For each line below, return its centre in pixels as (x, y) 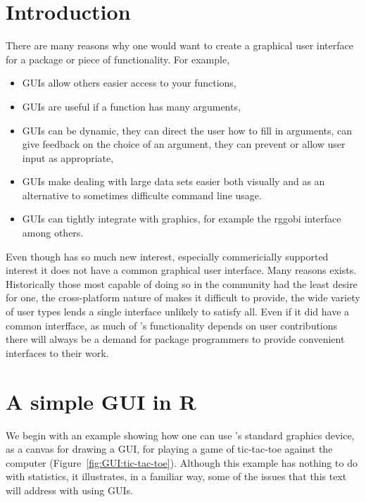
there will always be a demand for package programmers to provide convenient (175, 339)
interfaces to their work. (57, 352)
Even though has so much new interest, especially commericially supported (167, 256)
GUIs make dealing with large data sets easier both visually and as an (173, 181)
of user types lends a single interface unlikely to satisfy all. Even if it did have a (178, 312)
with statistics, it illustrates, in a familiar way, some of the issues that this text (176, 476)
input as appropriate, (68, 157)
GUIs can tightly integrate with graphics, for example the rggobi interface (182, 219)
